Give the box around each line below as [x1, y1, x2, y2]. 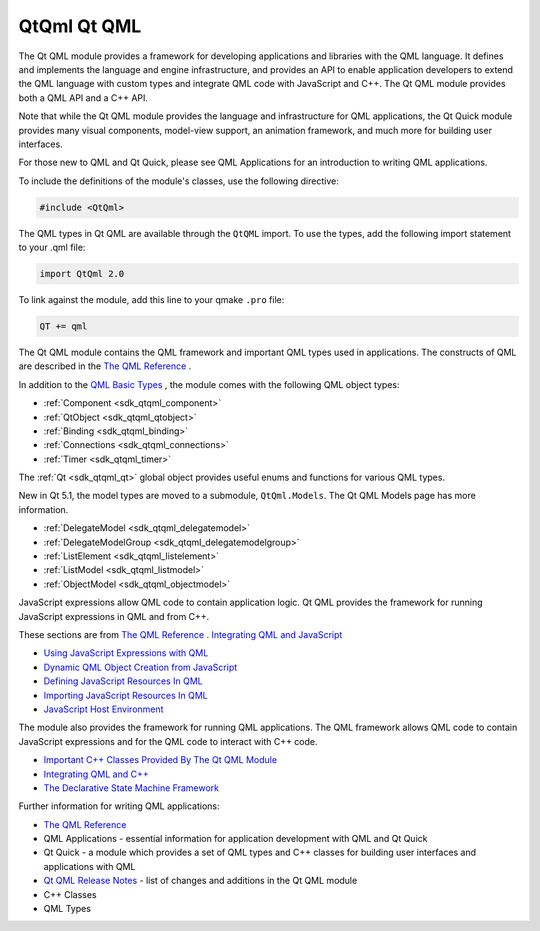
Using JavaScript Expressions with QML [43, 647, 209, 659]
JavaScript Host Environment [43, 703, 164, 715]
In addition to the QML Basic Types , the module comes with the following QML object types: [18, 378, 400, 390]
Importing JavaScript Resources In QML [43, 689, 209, 701]
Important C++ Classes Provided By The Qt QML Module [43, 754, 278, 766]
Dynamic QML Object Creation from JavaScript [43, 661, 238, 673]
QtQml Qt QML [18, 15, 142, 37]
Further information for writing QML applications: [18, 800, 220, 812]
